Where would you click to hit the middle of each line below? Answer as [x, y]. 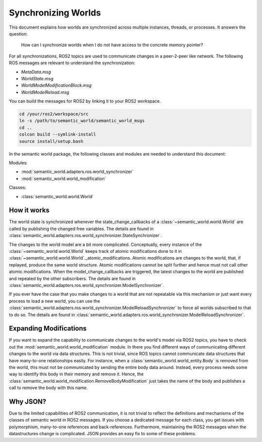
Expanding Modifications [48, 328]
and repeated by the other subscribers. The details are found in [72, 278]
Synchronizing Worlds [55, 13]
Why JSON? [28, 401]
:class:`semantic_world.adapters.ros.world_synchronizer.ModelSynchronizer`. [87, 285]
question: [18, 34]
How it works [29, 210]
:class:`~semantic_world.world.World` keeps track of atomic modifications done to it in [95, 251]
